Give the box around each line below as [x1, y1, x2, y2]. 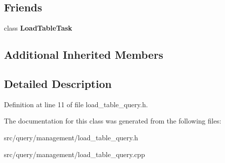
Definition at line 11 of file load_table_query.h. [4, 99, 148, 109]
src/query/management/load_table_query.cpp [4, 149, 145, 159]
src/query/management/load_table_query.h [4, 132, 138, 142]
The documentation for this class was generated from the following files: [4, 116, 222, 126]
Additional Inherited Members [4, 47, 163, 62]
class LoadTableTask [4, 23, 73, 33]
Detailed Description [4, 76, 112, 91]
